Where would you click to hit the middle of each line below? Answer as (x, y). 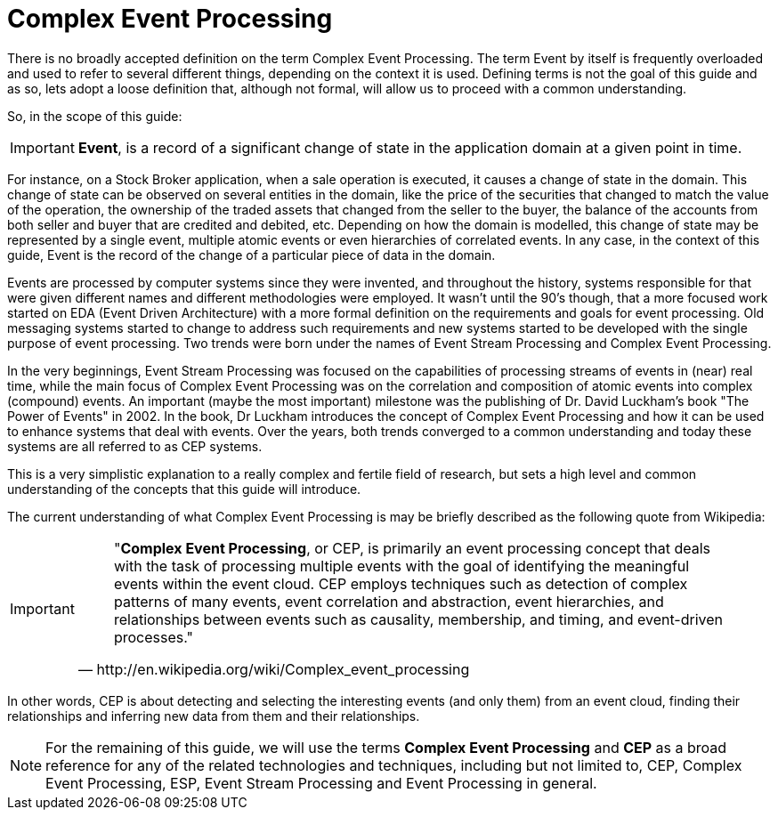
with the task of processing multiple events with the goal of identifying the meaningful (401, 566)
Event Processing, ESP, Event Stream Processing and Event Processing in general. (321, 783)
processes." (153, 637)
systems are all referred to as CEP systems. (135, 446)
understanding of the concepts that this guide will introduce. (184, 489)
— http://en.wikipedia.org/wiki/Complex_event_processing (274, 669)
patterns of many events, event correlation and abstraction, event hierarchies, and (389, 601)
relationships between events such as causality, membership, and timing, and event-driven (418, 619)
